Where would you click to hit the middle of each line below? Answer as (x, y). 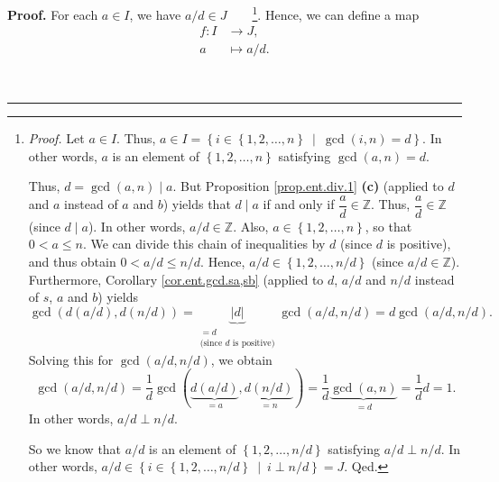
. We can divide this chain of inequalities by (204, 244)
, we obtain (241, 359)
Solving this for (71, 359)
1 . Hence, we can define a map (336, 13)
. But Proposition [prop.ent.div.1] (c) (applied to (308, 186)
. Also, (251, 226)
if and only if (299, 204)
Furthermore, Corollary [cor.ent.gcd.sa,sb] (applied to (176, 279)
